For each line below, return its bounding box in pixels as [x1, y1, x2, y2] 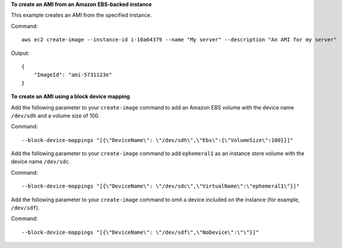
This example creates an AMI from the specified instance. [11, 12, 152, 19]
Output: [11, 49, 30, 56]
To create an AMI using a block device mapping [11, 93, 130, 100]
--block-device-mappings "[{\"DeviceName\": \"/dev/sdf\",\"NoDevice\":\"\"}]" [21, 228, 259, 236]
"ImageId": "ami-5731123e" [33, 72, 113, 78]
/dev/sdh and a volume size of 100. [11, 112, 100, 119]
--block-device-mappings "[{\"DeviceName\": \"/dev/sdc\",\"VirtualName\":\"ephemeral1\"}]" [21, 183, 300, 189]
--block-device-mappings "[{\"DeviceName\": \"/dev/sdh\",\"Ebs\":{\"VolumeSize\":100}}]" [21, 137, 293, 143]
